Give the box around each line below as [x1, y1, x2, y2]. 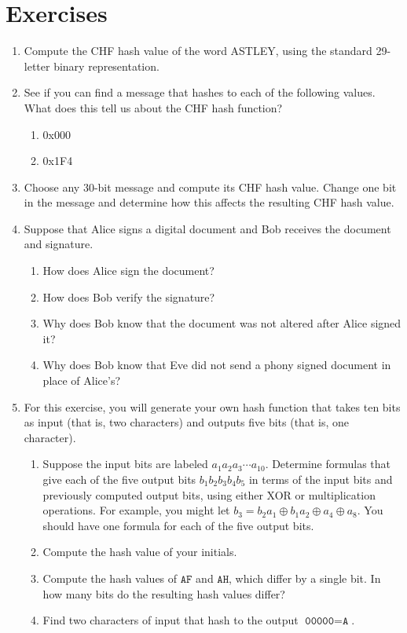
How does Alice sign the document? [42, 262, 214, 279]
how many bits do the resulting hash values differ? [42, 585, 285, 602]
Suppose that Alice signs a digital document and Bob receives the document [24, 220, 391, 236]
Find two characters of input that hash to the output [42, 612, 299, 628]
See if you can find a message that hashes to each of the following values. [24, 84, 376, 101]
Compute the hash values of [42, 569, 178, 586]
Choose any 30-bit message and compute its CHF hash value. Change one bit [24, 178, 397, 195]
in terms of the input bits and [248, 471, 393, 487]
